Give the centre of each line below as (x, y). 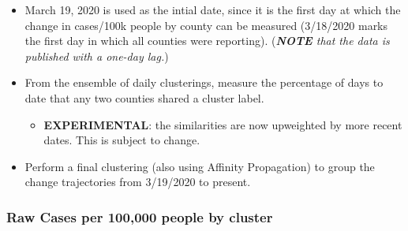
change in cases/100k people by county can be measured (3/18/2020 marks (206, 25)
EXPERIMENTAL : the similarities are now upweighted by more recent (223, 124)
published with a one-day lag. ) (97, 56)
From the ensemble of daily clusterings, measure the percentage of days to (204, 82)
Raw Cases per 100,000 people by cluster (140, 216)
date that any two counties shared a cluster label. (144, 97)
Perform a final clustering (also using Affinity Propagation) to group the (200, 166)
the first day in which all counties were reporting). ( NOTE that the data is (207, 41)
